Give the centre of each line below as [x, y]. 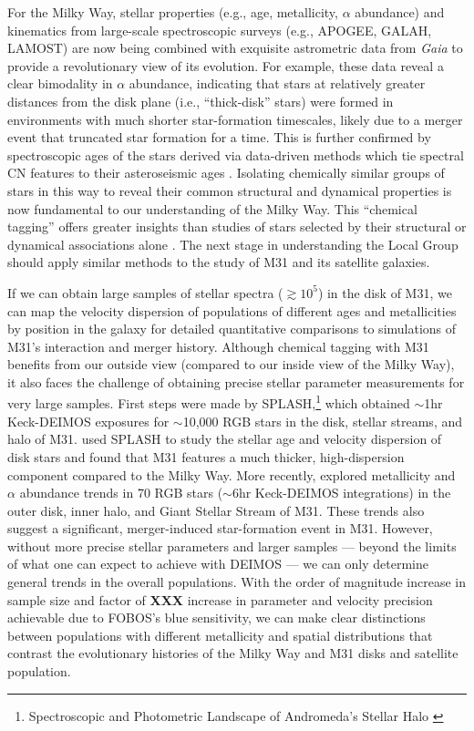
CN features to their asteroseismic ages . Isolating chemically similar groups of [226, 173]
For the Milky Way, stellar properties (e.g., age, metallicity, [173, 12]
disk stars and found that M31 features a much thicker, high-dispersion [206, 456]
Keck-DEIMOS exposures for [88, 421]
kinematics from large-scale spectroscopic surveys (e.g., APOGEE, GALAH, [220, 30]
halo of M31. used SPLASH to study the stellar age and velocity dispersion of [225, 439]
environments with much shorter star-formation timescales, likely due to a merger [235, 119]
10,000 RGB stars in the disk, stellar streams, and [323, 421]
